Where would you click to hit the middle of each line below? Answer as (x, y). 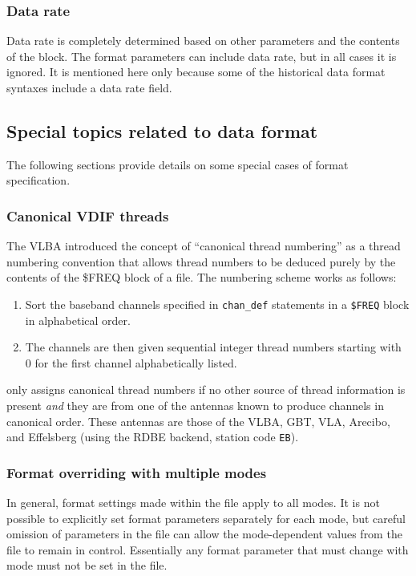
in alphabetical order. (78, 320)
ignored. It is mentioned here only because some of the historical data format (196, 72)
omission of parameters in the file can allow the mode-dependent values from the (204, 534)
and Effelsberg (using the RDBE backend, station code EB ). (153, 437)
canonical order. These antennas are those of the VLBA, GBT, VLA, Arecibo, (198, 421)
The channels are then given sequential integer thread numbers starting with (213, 347)
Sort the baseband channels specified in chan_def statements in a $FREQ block (217, 304)
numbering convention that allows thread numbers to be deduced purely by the (201, 261)
